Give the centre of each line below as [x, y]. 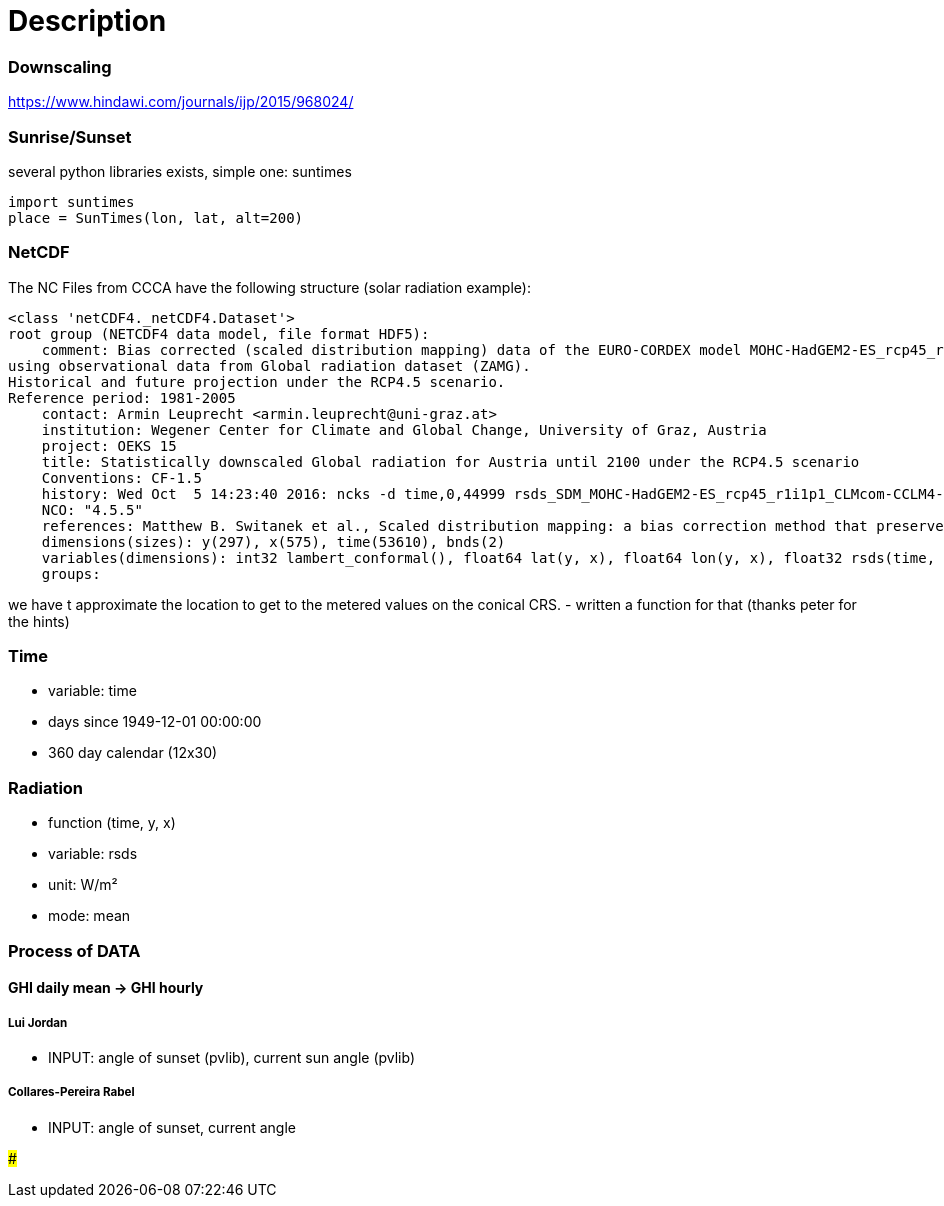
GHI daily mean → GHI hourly [106, 988]
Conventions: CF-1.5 [121, 477]
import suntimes [71, 201]
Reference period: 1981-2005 [122, 397]
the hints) [39, 621]
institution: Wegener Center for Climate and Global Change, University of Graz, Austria [404, 429]
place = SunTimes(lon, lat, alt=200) [156, 217]
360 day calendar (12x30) [133, 753]
